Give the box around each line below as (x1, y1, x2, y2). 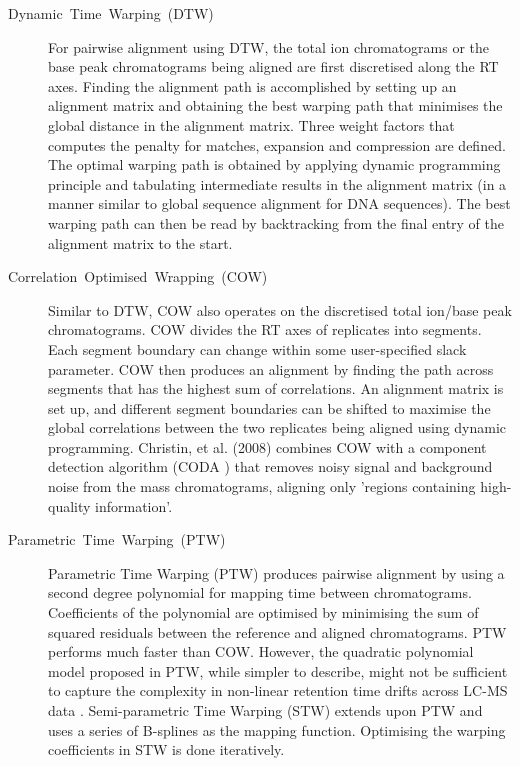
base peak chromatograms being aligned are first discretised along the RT (48, 56, 499, 77)
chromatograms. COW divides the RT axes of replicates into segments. (48, 319, 482, 340)
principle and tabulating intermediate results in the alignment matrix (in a (48, 173, 507, 194)
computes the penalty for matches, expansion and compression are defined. (48, 134, 506, 155)
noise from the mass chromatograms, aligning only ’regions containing (48, 476, 476, 497)
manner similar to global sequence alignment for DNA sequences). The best (48, 193, 511, 214)
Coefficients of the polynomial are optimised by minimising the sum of (48, 602, 479, 623)
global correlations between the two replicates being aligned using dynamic (48, 417, 507, 438)
